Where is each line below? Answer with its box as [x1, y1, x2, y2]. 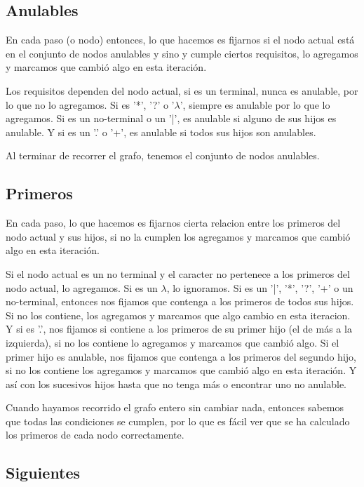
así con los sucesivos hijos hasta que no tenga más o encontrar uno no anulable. [6, 376, 346, 391]
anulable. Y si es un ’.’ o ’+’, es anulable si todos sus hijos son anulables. [6, 124, 316, 139]
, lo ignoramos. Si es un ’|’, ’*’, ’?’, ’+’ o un [166, 280, 353, 295]
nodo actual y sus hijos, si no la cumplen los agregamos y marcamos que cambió [6, 229, 351, 243]
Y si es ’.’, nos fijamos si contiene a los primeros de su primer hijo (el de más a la [6, 321, 352, 336]
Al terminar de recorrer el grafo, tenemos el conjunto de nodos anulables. [6, 148, 320, 163]
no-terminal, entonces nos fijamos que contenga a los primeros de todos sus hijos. [6, 294, 354, 309]
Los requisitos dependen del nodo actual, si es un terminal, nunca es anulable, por [6, 83, 358, 98]
